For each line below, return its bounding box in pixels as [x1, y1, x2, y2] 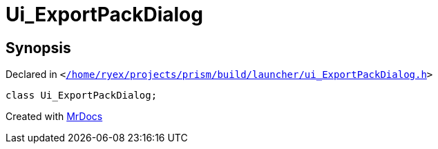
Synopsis [6, 39, 71, 57]
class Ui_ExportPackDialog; [6, 90, 158, 101]
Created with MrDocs [6, 110, 103, 123]
